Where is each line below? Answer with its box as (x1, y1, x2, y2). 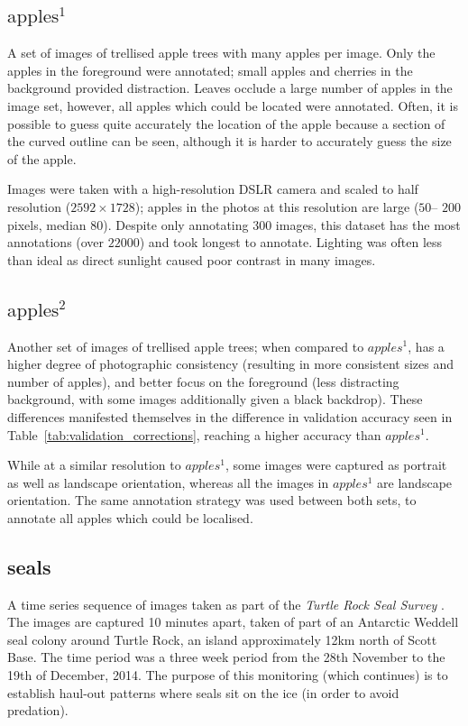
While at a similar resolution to (7, 455, 181, 474)
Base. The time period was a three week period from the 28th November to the (7, 648, 445, 666)
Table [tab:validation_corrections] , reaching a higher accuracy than (7, 425, 381, 444)
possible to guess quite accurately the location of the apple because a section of (7, 114, 445, 133)
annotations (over (7, 233, 105, 252)
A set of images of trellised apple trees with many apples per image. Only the (7, 43, 436, 62)
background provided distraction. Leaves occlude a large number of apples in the (7, 78, 453, 97)
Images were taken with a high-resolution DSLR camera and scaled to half (7, 179, 418, 198)
